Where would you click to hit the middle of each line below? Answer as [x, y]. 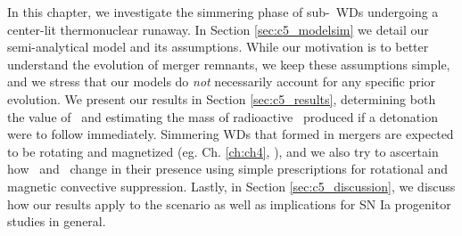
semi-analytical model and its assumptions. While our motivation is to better [218, 47]
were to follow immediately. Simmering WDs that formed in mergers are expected [231, 134]
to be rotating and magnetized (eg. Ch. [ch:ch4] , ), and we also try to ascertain [223, 151]
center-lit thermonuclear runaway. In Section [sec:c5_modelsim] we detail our [218, 29]
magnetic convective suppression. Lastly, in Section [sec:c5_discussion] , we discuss [231, 186]
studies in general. [57, 221]
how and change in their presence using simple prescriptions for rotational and [228, 169]
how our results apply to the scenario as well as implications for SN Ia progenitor [229, 203]
